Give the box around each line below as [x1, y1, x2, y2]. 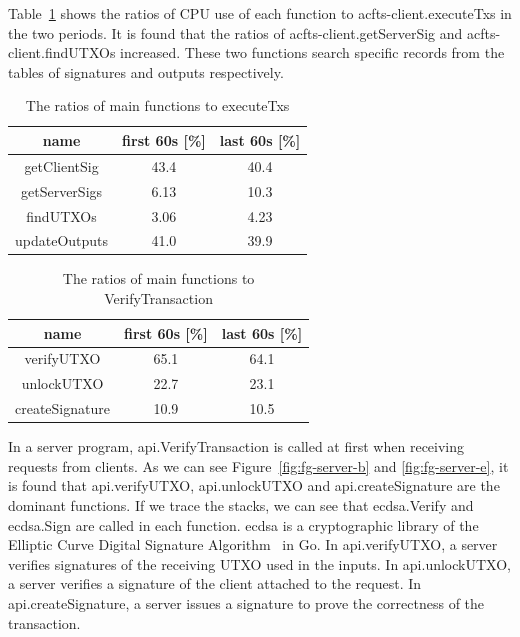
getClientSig [24, 155, 99, 176]
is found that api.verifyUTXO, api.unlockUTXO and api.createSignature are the [8, 475, 500, 496]
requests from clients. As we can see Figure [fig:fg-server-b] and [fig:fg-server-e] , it [8, 455, 509, 476]
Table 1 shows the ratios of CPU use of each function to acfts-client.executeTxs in [8, 3, 512, 23]
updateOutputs [15, 230, 109, 251]
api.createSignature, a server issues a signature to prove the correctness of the [8, 593, 485, 613]
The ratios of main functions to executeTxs [25, 95, 290, 116]
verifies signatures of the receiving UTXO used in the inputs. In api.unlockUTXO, [8, 553, 511, 574]
